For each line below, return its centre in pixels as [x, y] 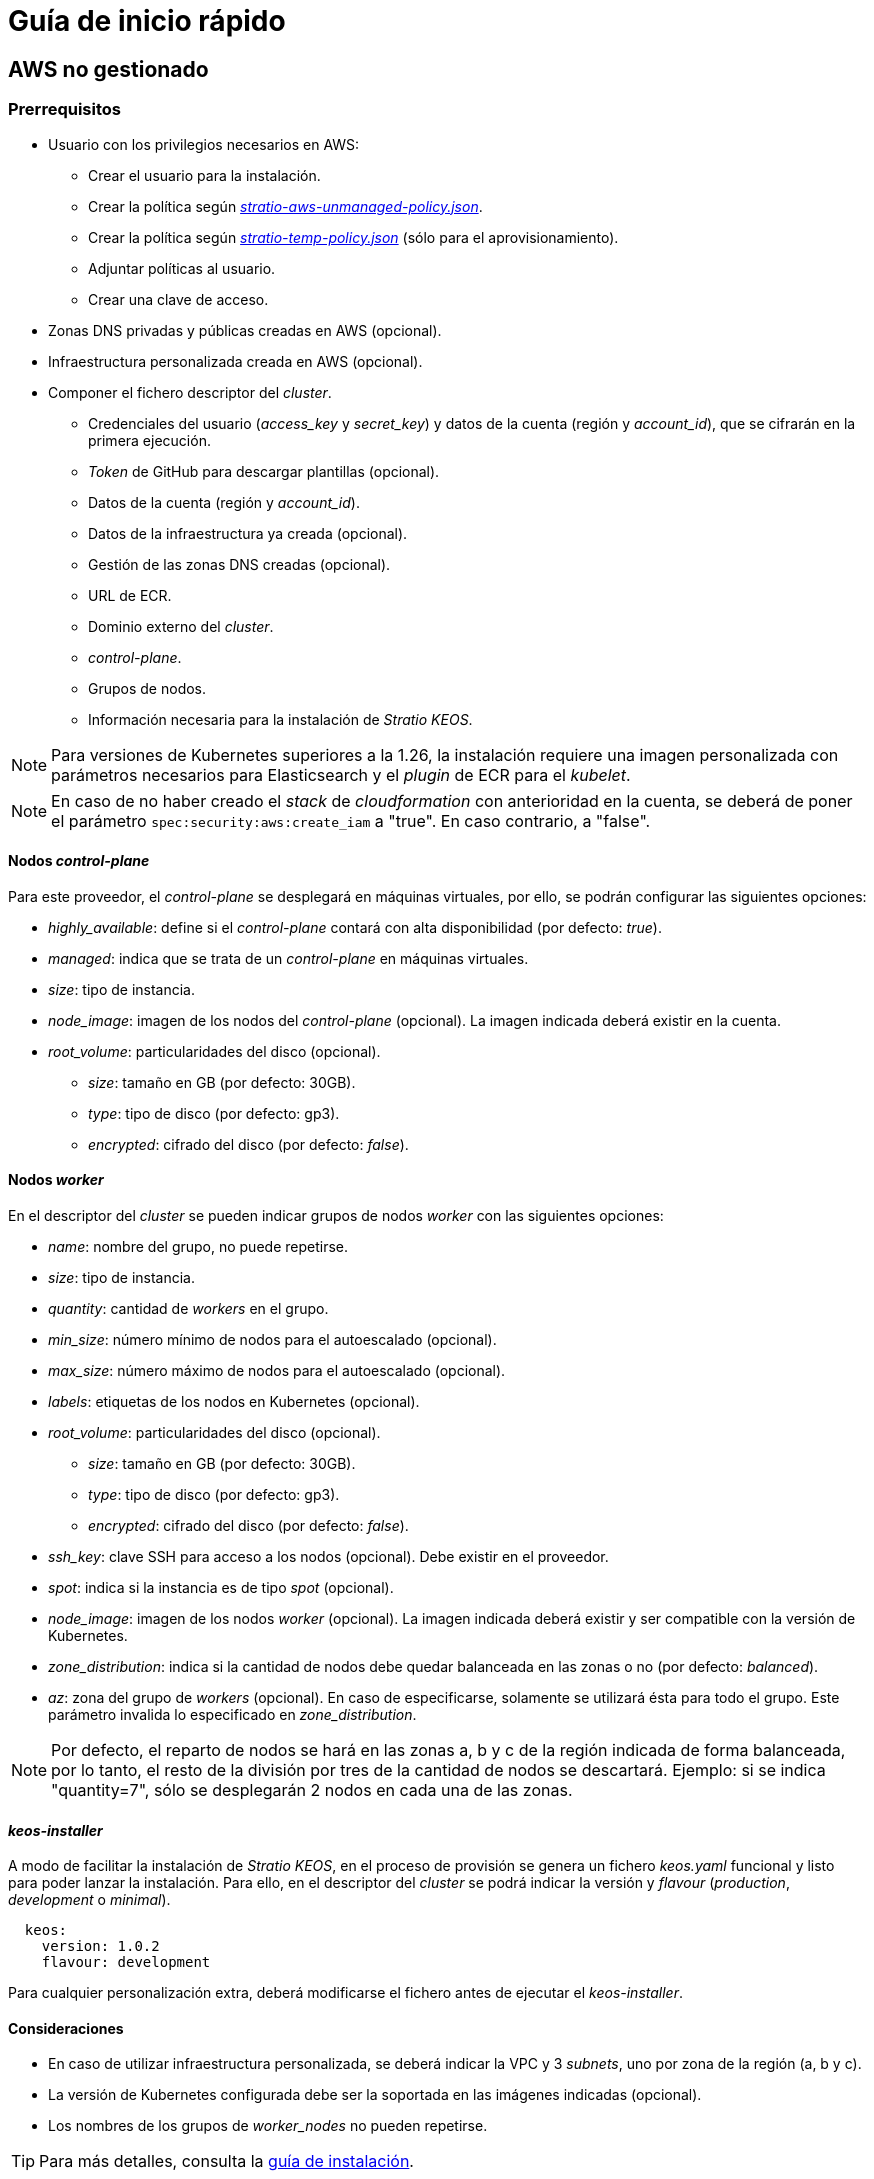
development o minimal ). [89, 1900]
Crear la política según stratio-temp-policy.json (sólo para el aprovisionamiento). [353, 237]
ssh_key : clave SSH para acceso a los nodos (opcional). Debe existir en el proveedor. [328, 1556]
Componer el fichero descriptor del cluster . [190, 392]
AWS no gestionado [108, 69]
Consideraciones [66, 2028]
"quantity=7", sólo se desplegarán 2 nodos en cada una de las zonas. [312, 1789]
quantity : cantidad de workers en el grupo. [188, 1308]
